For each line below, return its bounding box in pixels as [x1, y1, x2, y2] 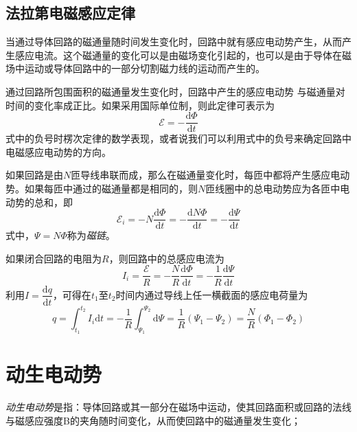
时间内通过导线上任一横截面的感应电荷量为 [115, 287, 308, 302]
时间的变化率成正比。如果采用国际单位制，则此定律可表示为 [5, 98, 275, 112]
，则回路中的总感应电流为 [108, 251, 224, 265]
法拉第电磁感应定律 [5, 2, 135, 23]
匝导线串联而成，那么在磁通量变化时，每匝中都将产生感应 [71, 168, 331, 182]
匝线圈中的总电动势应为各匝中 [205, 181, 341, 196]
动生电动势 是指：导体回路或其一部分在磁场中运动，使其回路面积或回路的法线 [5, 400, 352, 414]
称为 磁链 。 [67, 228, 115, 242]
